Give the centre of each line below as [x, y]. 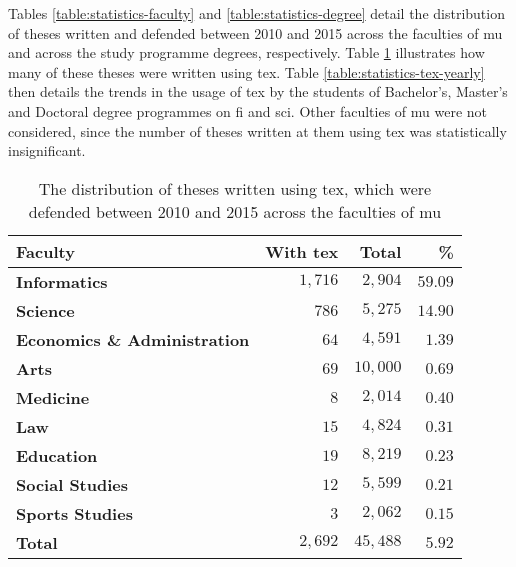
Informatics [62, 281]
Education [57, 455]
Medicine [53, 397]
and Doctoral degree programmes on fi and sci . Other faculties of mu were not [248, 110]
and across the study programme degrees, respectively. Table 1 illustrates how [246, 52]
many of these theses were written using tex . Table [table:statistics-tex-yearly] [246, 71]
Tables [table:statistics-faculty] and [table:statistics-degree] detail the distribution [256, 13]
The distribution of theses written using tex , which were [235, 188]
